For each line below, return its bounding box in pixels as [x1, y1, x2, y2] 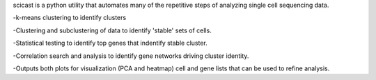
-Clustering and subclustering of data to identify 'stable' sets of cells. [13, 26, 212, 34]
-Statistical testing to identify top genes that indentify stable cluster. [13, 39, 208, 48]
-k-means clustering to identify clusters [13, 14, 127, 22]
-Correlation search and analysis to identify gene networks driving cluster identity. [13, 52, 249, 60]
